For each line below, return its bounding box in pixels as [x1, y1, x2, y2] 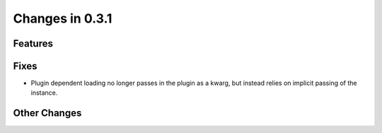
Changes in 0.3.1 [13, 11, 112, 26]
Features [13, 37, 53, 50]
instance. [30, 88, 58, 97]
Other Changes [13, 107, 82, 120]
